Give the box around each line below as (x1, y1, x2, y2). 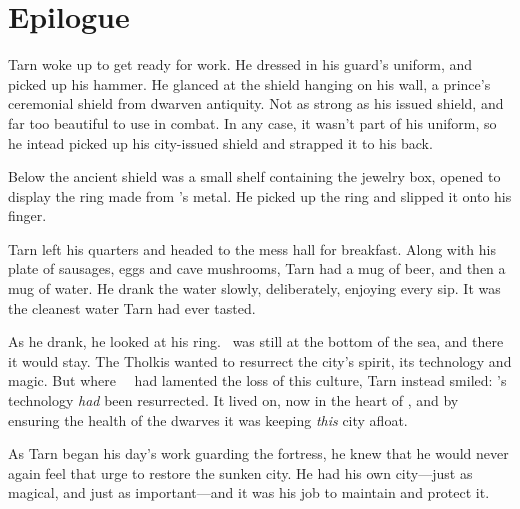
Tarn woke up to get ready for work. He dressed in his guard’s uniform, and (8, 54, 473, 75)
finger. (8, 205, 47, 226)
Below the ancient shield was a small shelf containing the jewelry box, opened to (8, 166, 501, 187)
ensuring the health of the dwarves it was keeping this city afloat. (8, 409, 408, 430)
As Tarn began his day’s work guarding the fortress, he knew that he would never (8, 443, 509, 464)
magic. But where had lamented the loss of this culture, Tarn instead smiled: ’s (8, 370, 507, 391)
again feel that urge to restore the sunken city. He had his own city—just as (8, 462, 473, 483)
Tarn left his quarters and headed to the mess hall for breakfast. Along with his (8, 238, 496, 259)
